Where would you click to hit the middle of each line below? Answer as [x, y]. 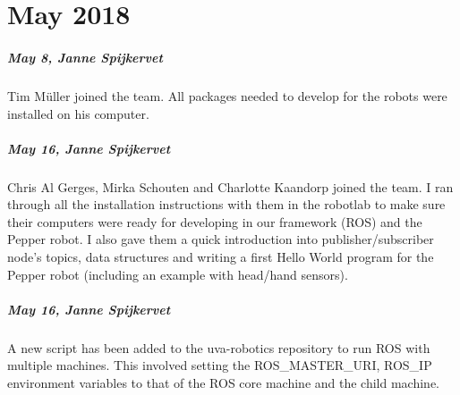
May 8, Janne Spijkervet [85, 57]
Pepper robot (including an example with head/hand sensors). [178, 274]
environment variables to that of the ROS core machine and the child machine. [223, 382]
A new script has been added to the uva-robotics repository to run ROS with [219, 347]
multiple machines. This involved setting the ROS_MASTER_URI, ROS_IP [220, 365]
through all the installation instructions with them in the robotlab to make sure [226, 204]
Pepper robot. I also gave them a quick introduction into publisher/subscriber [221, 239]
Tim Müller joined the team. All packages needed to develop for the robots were [227, 95]
